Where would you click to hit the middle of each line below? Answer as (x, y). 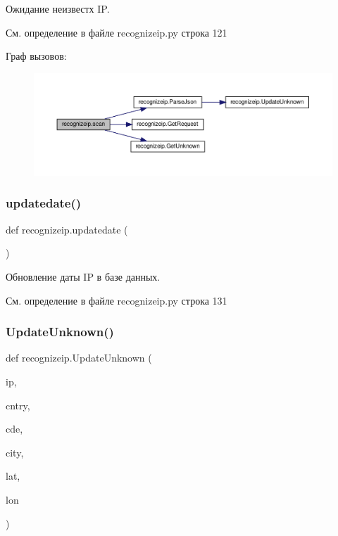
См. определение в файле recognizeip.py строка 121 (117, 32)
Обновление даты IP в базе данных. (83, 276)
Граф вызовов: (36, 56)
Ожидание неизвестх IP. (58, 8)
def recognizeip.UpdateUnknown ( (79, 358)
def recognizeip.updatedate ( (67, 229)
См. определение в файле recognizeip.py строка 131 (117, 300)
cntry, (18, 405)
